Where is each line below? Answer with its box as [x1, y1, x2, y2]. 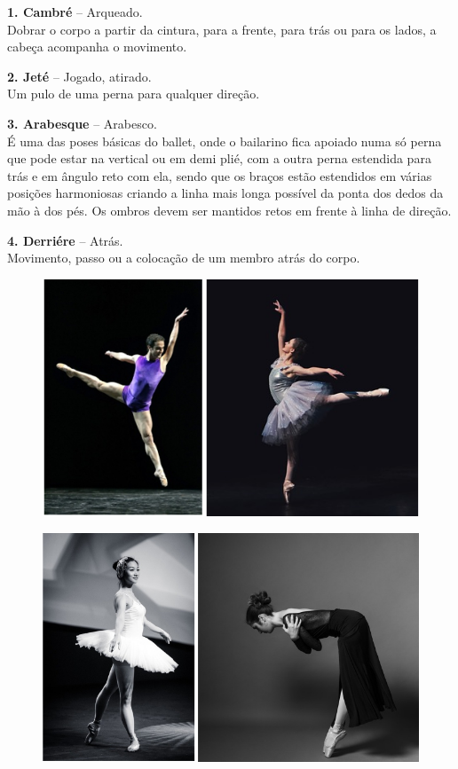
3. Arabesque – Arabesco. [7, 114, 157, 132]
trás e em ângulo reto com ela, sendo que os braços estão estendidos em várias [7, 166, 432, 184]
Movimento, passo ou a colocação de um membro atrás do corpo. [7, 248, 360, 267]
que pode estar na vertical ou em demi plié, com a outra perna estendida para [7, 149, 431, 168]
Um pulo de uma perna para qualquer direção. [7, 84, 260, 103]
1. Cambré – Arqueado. [7, 3, 143, 20]
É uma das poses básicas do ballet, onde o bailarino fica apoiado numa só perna [7, 131, 442, 150]
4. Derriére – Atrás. [7, 231, 123, 249]
